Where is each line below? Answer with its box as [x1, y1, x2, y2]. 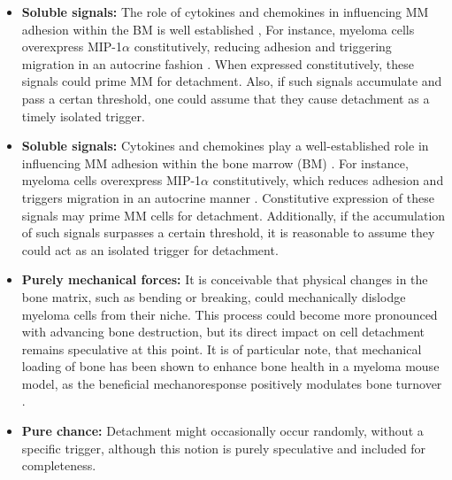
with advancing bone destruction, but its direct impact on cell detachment [21, 322, 425, 341]
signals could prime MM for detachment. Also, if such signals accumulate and [21, 72, 442, 90]
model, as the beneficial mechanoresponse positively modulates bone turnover [21, 374, 442, 392]
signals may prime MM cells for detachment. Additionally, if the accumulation [21, 205, 446, 224]
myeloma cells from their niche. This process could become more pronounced [21, 305, 438, 323]
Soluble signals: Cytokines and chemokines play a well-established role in [21, 136, 429, 155]
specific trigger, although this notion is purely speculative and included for [21, 438, 426, 457]
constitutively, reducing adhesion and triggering [134, 37, 392, 56]
